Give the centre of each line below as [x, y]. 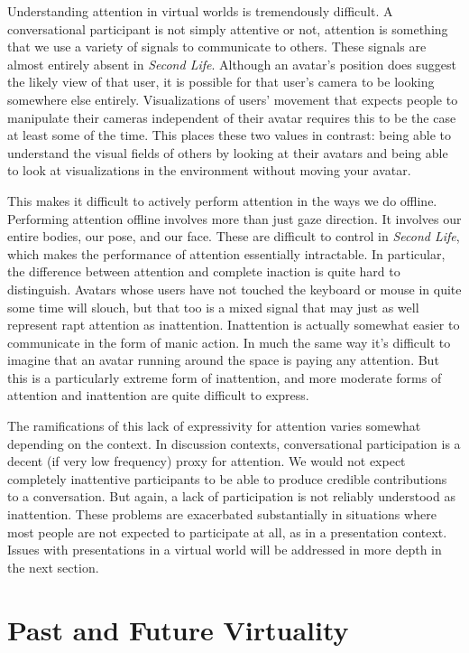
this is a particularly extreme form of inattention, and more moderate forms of [225, 377]
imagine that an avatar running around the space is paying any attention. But [223, 360]
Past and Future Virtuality [178, 629]
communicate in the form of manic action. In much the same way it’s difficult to [229, 342]
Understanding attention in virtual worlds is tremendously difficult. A [200, 11]
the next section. [53, 567]
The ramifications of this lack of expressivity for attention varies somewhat [214, 426]
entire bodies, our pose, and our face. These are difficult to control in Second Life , [234, 236]
